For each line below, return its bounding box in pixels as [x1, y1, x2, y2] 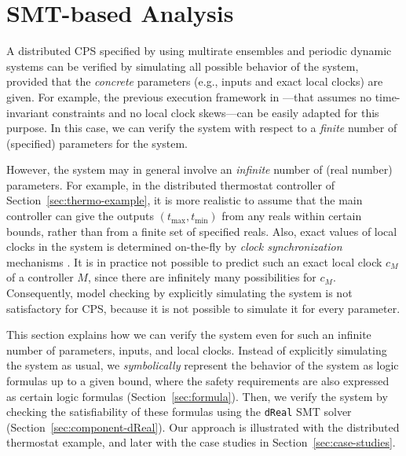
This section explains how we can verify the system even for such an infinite [6, 326, 371, 343]
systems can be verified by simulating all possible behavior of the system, [6, 57, 359, 74]
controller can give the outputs [6, 208, 154, 224]
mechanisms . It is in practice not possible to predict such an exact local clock [6, 253, 382, 270]
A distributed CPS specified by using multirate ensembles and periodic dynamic [6, 42, 392, 59]
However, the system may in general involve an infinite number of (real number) [6, 161, 393, 178]
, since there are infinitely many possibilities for [87, 269, 316, 285]
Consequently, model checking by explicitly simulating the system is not [6, 285, 353, 301]
